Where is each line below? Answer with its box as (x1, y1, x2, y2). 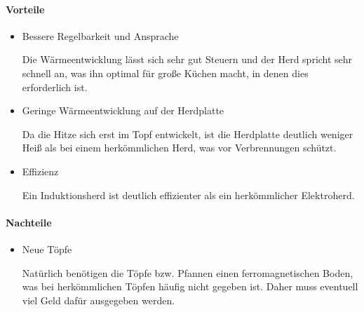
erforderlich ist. (22, 79, 88, 94)
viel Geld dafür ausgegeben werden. (22, 292, 175, 307)
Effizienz (22, 163, 59, 178)
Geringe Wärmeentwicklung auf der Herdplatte (22, 103, 224, 118)
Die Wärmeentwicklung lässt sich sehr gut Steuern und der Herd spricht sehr (22, 52, 353, 67)
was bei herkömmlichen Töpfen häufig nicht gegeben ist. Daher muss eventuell (22, 279, 358, 294)
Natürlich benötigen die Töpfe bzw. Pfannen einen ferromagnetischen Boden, (22, 265, 353, 280)
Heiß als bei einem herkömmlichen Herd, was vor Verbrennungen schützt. (22, 140, 337, 155)
